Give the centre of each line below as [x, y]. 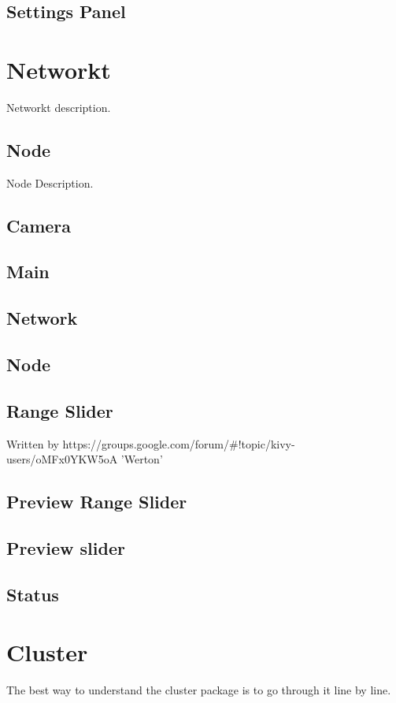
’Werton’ [142, 459]
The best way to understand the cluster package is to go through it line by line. [199, 690]
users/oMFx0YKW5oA [62, 459]
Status [33, 594]
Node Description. [50, 182]
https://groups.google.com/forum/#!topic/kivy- [179, 443]
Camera [39, 225]
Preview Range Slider [97, 502]
